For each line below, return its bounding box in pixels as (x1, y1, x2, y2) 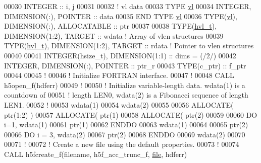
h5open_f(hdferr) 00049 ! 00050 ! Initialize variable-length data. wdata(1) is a (4, 79, 245, 90)
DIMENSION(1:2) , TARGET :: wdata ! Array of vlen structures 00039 (4, 30, 224, 41)
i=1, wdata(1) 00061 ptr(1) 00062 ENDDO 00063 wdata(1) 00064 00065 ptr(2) (4, 119, 248, 130)
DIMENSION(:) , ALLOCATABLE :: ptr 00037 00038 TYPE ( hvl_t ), (4, 21, 217, 31)
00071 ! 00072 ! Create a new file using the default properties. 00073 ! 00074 (4, 139, 239, 149)
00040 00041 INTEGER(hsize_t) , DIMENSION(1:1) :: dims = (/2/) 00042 (4, 50, 236, 60)
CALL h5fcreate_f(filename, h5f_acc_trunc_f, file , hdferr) (4, 148, 187, 159)
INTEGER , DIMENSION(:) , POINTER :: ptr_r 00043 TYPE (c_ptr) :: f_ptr (4, 60, 246, 70)
